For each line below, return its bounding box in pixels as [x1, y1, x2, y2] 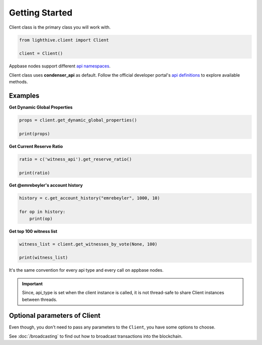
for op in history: [19, 209, 65, 214]
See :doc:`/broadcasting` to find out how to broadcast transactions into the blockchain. [9, 333, 183, 339]
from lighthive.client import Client [19, 37, 109, 43]
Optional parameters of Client [9, 312, 101, 320]
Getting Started [9, 7, 73, 18]
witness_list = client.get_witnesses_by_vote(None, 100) [19, 241, 158, 247]
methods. [9, 79, 28, 85]
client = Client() [19, 51, 63, 56]
